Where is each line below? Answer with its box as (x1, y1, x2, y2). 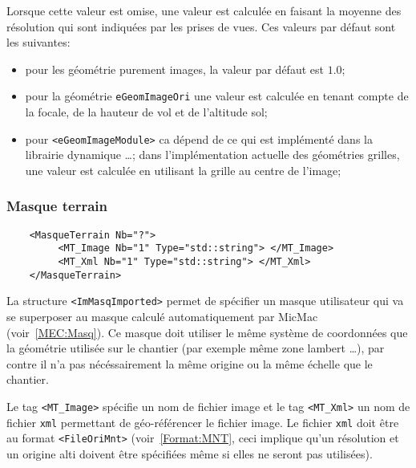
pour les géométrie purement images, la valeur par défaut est (25, 60, 324, 77)
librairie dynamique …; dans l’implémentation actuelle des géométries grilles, (25, 146, 400, 163)
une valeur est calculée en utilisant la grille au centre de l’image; (25, 161, 341, 178)
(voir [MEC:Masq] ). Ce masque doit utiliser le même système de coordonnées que (6, 324, 408, 340)
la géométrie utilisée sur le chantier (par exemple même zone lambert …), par (6, 340, 385, 356)
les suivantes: (6, 34, 71, 51)
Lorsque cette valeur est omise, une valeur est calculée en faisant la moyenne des (6, 2, 402, 18)
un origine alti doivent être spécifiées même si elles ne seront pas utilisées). (6, 445, 373, 462)
